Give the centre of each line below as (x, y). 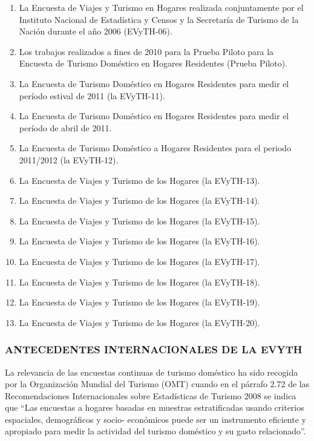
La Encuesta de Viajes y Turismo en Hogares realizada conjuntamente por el (161, 7)
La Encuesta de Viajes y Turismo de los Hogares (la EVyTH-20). (139, 322)
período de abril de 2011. (65, 127)
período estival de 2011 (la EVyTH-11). (92, 95)
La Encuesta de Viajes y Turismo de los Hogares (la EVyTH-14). (139, 201)
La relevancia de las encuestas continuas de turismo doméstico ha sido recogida (152, 372)
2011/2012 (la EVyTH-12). (69, 159)
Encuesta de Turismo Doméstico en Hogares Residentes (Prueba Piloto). (153, 63)
